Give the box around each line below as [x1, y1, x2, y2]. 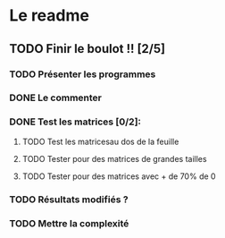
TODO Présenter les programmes [9, 68, 156, 81]
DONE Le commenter [9, 91, 103, 104]
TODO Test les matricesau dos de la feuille [21, 136, 179, 147]
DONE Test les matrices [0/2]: [9, 115, 141, 128]
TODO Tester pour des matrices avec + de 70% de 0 [21, 171, 216, 182]
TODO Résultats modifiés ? [9, 193, 129, 206]
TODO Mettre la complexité [9, 217, 129, 229]
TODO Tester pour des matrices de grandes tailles [21, 153, 207, 164]
